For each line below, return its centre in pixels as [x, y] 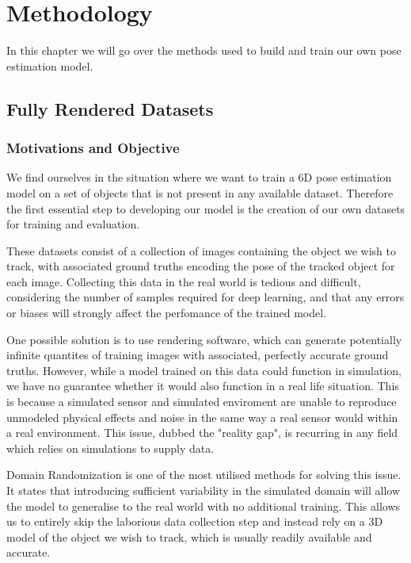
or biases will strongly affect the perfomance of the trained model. [167, 313]
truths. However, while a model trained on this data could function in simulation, [204, 370]
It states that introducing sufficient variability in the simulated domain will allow [204, 490]
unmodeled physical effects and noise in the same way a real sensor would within [202, 417]
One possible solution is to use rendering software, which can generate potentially [204, 339]
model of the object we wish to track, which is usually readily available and [189, 536]
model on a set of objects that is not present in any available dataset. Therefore [200, 192]
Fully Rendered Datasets [110, 108]
